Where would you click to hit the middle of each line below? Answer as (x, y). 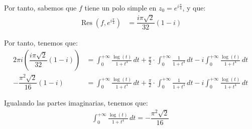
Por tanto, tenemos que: (41, 43)
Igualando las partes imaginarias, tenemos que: (76, 103)
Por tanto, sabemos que (40, 7)
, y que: (194, 7)
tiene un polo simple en (120, 7)
